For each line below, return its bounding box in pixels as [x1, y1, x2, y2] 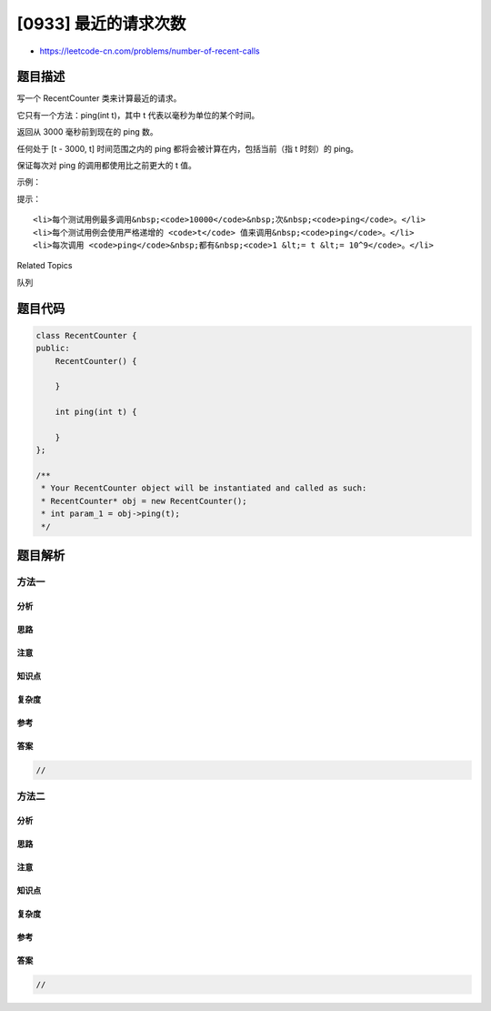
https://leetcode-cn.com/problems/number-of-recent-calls [39, 45, 260, 56]
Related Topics [16, 260, 73, 271]
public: [35, 343, 70, 354]
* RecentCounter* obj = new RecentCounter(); [41, 496, 247, 506]
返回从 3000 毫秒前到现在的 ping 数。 [16, 126, 158, 137]
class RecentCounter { [35, 330, 137, 340]
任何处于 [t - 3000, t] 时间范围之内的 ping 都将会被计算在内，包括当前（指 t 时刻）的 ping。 [16, 143, 359, 154]
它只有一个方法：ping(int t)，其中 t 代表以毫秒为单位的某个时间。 [16, 109, 260, 120]
